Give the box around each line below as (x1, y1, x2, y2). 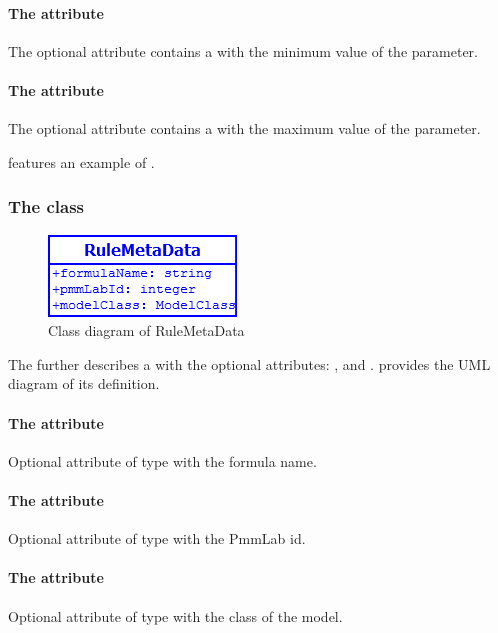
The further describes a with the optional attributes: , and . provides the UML (8, 353, 491, 374)
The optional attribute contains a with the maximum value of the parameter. (8, 118, 481, 139)
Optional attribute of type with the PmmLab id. (8, 528, 306, 549)
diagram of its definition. (8, 373, 160, 394)
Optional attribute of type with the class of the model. (8, 605, 343, 626)
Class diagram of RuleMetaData (48, 320, 245, 341)
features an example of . (8, 151, 155, 172)
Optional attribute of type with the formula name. (8, 450, 317, 471)
